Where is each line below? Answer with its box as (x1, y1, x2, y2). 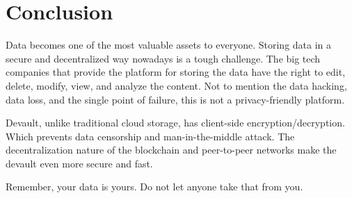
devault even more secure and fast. (6, 156, 153, 170)
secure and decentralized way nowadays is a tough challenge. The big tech (6, 51, 321, 65)
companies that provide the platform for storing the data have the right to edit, (6, 65, 346, 79)
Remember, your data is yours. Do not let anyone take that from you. (6, 179, 303, 194)
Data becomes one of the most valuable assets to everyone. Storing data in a (6, 38, 332, 52)
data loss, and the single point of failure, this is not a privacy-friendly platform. (6, 92, 345, 106)
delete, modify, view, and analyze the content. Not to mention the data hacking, (6, 78, 347, 92)
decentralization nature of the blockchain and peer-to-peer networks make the (6, 142, 337, 157)
